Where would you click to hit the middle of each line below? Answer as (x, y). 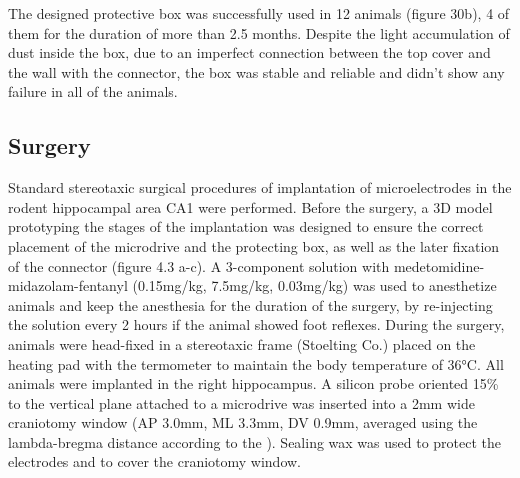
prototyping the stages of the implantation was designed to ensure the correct (246, 226)
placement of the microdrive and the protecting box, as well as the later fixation (254, 245)
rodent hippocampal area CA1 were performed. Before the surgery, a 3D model (250, 206)
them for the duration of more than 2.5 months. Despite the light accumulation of (259, 32)
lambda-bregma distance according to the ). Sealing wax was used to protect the (255, 441)
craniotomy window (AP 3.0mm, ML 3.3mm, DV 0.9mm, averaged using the (243, 422)
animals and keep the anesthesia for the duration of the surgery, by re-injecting (250, 304)
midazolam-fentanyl (68, 285)
